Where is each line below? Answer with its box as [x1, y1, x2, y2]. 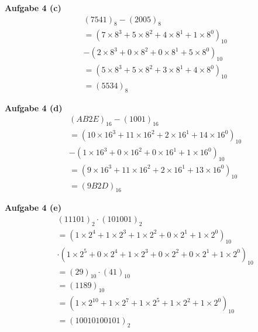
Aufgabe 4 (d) [5, 101, 63, 114]
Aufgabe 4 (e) [5, 201, 61, 214]
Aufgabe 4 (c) [5, 2, 61, 13]
